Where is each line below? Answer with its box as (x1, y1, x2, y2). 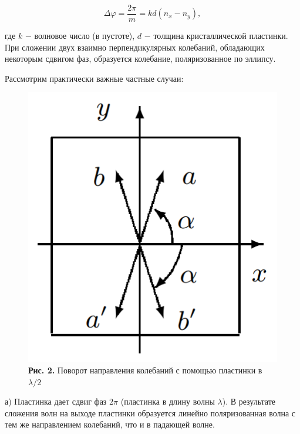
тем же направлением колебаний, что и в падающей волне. (5, 418, 215, 430)
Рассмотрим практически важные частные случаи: (5, 72, 184, 84)
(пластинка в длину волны (120, 395, 215, 408)
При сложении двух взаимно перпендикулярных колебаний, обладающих (5, 41, 265, 53)
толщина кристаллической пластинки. (153, 29, 288, 42)
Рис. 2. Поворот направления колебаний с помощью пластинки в (28, 364, 262, 376)
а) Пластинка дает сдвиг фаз (5, 395, 107, 408)
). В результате (222, 395, 276, 408)
